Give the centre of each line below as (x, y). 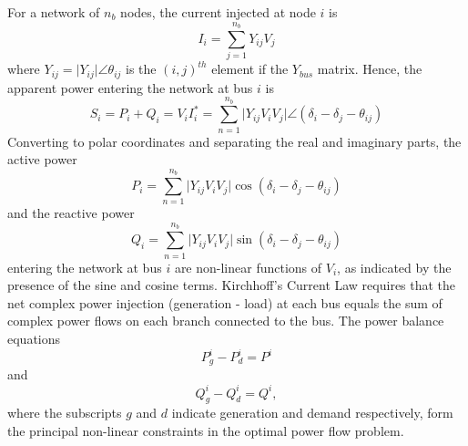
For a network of (54, 12)
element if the (250, 69)
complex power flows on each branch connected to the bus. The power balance (226, 321)
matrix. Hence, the (370, 69)
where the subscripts (65, 413)
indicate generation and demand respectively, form (312, 413)
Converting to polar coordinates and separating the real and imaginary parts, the (234, 141)
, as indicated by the (394, 267)
